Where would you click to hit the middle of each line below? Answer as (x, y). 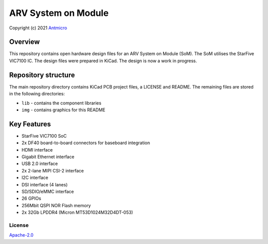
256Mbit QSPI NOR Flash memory (56, 205)
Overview (25, 42)
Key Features (30, 124)
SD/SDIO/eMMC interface (48, 191)
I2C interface (35, 178)
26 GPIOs (32, 198)
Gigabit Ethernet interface (48, 157)
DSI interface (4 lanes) (45, 184)
